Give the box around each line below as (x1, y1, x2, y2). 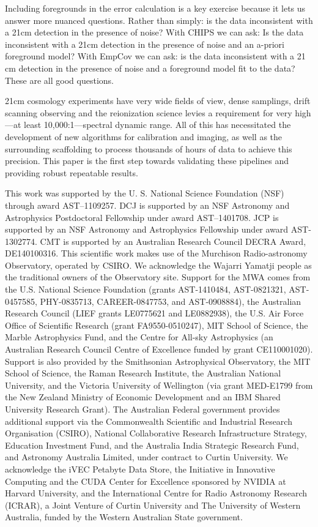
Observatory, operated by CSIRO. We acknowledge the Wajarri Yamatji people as (5, 258, 312, 271)
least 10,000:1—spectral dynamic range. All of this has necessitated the (24, 118, 291, 131)
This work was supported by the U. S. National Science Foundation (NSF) (5, 187, 284, 200)
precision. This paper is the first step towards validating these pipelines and (5, 154, 289, 167)
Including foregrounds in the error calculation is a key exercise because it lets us (5, 2, 306, 14)
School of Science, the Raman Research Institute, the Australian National (5, 367, 281, 379)
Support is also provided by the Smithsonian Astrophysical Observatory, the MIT (5, 354, 311, 367)
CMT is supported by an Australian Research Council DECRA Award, (40, 234, 306, 247)
